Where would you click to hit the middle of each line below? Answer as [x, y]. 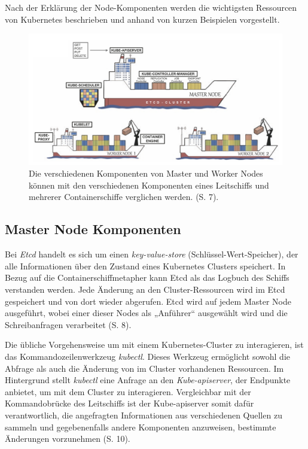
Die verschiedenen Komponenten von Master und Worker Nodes [146, 173]
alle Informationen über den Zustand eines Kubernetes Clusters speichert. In [145, 266]
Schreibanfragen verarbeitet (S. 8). [68, 324]
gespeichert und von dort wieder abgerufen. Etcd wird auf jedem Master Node [148, 301]
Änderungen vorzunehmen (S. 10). [68, 439]
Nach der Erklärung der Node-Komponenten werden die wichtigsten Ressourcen [151, 7]
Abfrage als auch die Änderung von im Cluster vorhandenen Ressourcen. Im [144, 368]
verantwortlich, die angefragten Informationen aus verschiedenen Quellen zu [144, 415]
